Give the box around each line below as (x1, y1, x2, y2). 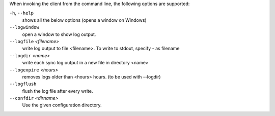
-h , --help (9, 10, 34, 16)
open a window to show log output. (22, 31, 96, 37)
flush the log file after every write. (22, 88, 93, 94)
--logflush (9, 81, 37, 87)
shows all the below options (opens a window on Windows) (22, 17, 147, 23)
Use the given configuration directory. (22, 102, 102, 108)
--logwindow (9, 24, 39, 30)
